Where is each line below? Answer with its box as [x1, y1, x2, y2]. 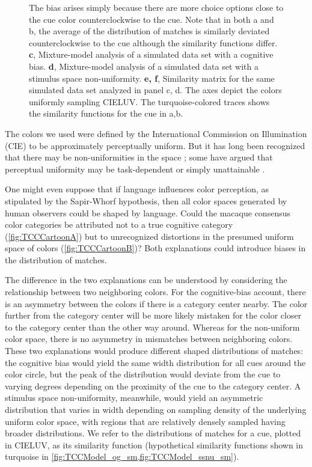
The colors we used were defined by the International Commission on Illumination [5, 127, 307, 139]
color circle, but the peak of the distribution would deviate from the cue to [5, 368, 281, 380]
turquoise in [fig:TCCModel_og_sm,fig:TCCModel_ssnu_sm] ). [5, 450, 239, 463]
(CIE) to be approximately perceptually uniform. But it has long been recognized [5, 139, 305, 151]
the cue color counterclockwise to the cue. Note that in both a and [29, 13, 274, 25]
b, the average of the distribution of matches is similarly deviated [29, 25, 270, 37]
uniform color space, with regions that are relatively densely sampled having [5, 415, 286, 427]
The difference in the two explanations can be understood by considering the [5, 273, 287, 286]
